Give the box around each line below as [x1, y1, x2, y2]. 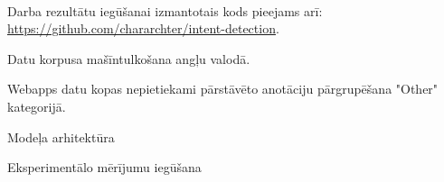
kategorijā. [7, 96, 66, 115]
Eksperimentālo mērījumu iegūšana [7, 158, 202, 177]
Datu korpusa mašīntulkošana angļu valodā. [7, 49, 250, 68]
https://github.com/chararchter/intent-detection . [7, 19, 279, 38]
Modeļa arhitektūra [7, 127, 115, 146]
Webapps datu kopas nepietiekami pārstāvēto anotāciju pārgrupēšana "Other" [7, 79, 439, 98]
